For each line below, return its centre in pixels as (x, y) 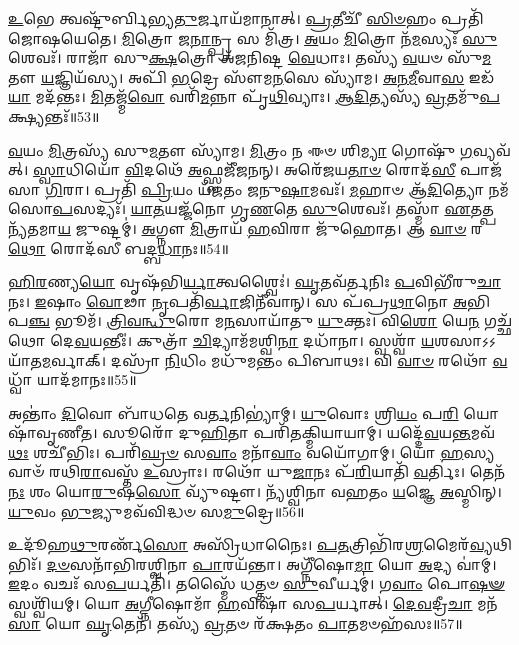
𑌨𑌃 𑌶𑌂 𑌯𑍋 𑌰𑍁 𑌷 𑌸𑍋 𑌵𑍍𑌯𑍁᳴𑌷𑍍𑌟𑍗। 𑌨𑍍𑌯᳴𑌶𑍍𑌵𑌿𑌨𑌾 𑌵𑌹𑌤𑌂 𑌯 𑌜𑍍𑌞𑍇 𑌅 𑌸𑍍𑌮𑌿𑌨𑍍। (255, 491)
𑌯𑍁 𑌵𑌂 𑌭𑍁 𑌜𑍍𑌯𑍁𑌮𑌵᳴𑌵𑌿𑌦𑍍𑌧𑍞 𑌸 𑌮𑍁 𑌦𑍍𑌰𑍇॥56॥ (156, 510)
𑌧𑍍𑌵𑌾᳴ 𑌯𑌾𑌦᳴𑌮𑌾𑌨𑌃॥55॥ (72, 379)
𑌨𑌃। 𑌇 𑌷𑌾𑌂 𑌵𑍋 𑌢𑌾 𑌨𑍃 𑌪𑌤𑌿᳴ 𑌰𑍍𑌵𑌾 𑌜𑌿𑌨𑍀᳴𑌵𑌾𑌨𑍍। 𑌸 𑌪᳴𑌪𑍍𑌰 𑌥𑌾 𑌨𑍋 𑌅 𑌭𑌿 (249, 300)
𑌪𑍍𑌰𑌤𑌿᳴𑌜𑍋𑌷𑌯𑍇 (462, 18)
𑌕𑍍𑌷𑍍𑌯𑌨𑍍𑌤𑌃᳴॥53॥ (54, 115)
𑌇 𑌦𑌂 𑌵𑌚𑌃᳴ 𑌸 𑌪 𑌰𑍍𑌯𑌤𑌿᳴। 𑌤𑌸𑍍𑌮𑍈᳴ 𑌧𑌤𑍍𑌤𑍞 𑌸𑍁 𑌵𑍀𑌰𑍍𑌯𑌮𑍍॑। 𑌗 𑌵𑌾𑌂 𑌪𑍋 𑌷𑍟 (256, 583)
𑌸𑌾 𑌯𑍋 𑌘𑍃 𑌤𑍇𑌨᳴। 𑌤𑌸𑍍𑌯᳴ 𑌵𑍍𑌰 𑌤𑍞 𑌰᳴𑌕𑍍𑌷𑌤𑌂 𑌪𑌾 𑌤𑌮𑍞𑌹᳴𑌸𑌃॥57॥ (235, 622)
